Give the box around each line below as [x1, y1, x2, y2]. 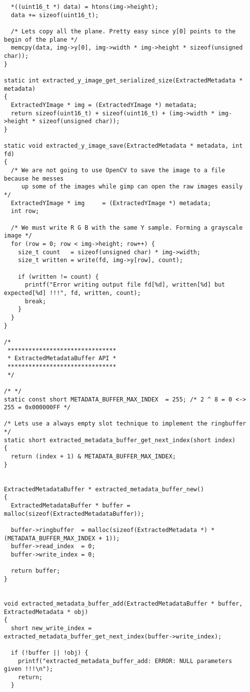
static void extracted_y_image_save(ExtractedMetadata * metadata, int [4, 142, 243, 150]
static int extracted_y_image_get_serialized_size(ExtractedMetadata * [4, 77, 243, 84]
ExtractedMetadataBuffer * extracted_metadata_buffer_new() [4, 485, 204, 493]
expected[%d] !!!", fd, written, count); [4, 289, 141, 296]
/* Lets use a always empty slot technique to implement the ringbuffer [4, 420, 246, 427]
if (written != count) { [18, 273, 99, 280]
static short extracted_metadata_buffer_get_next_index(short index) [4, 436, 236, 444]
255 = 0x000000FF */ [4, 404, 71, 411]
